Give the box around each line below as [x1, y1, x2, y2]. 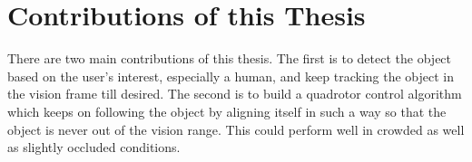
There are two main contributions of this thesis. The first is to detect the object [7, 49, 452, 68]
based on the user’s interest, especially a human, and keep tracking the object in [7, 66, 455, 85]
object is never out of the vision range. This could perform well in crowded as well [7, 119, 465, 138]
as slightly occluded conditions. [7, 138, 181, 157]
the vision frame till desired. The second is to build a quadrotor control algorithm [7, 84, 462, 103]
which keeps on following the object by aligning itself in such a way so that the [7, 101, 447, 120]
